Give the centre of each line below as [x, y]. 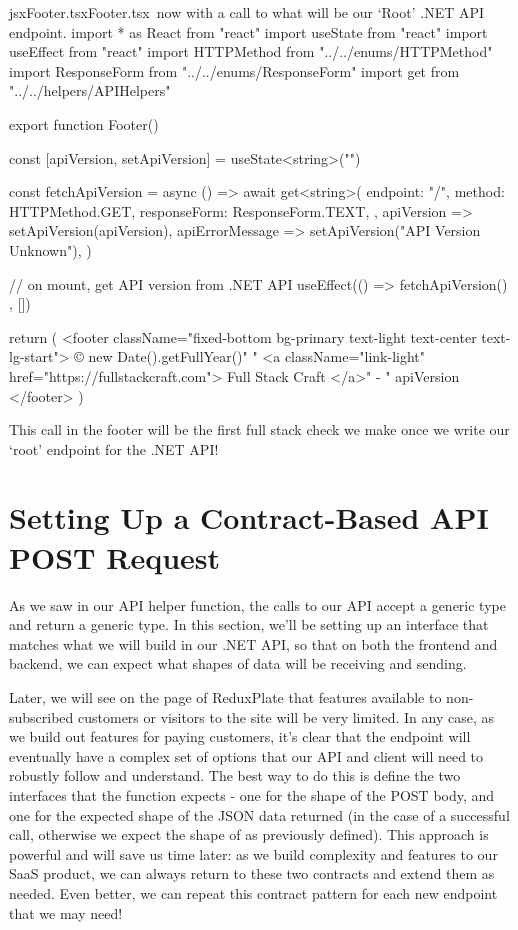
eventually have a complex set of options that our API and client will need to [246, 755]
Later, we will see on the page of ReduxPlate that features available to [225, 696]
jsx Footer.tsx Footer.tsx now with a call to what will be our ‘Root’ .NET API [247, 12]
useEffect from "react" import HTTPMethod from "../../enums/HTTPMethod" [251, 51]
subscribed [41, 716]
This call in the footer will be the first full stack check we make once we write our [259, 429]
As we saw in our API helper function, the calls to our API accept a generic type [257, 604]
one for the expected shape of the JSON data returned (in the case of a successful [259, 814]
